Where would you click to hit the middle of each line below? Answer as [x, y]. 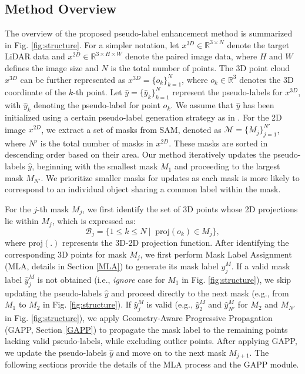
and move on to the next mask [171, 352]
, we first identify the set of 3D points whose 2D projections [190, 208]
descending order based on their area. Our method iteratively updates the [138, 154]
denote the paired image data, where [191, 56]
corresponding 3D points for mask [66, 254]
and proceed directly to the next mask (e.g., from [200, 293]
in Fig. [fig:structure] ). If [87, 304]
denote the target [258, 44]
